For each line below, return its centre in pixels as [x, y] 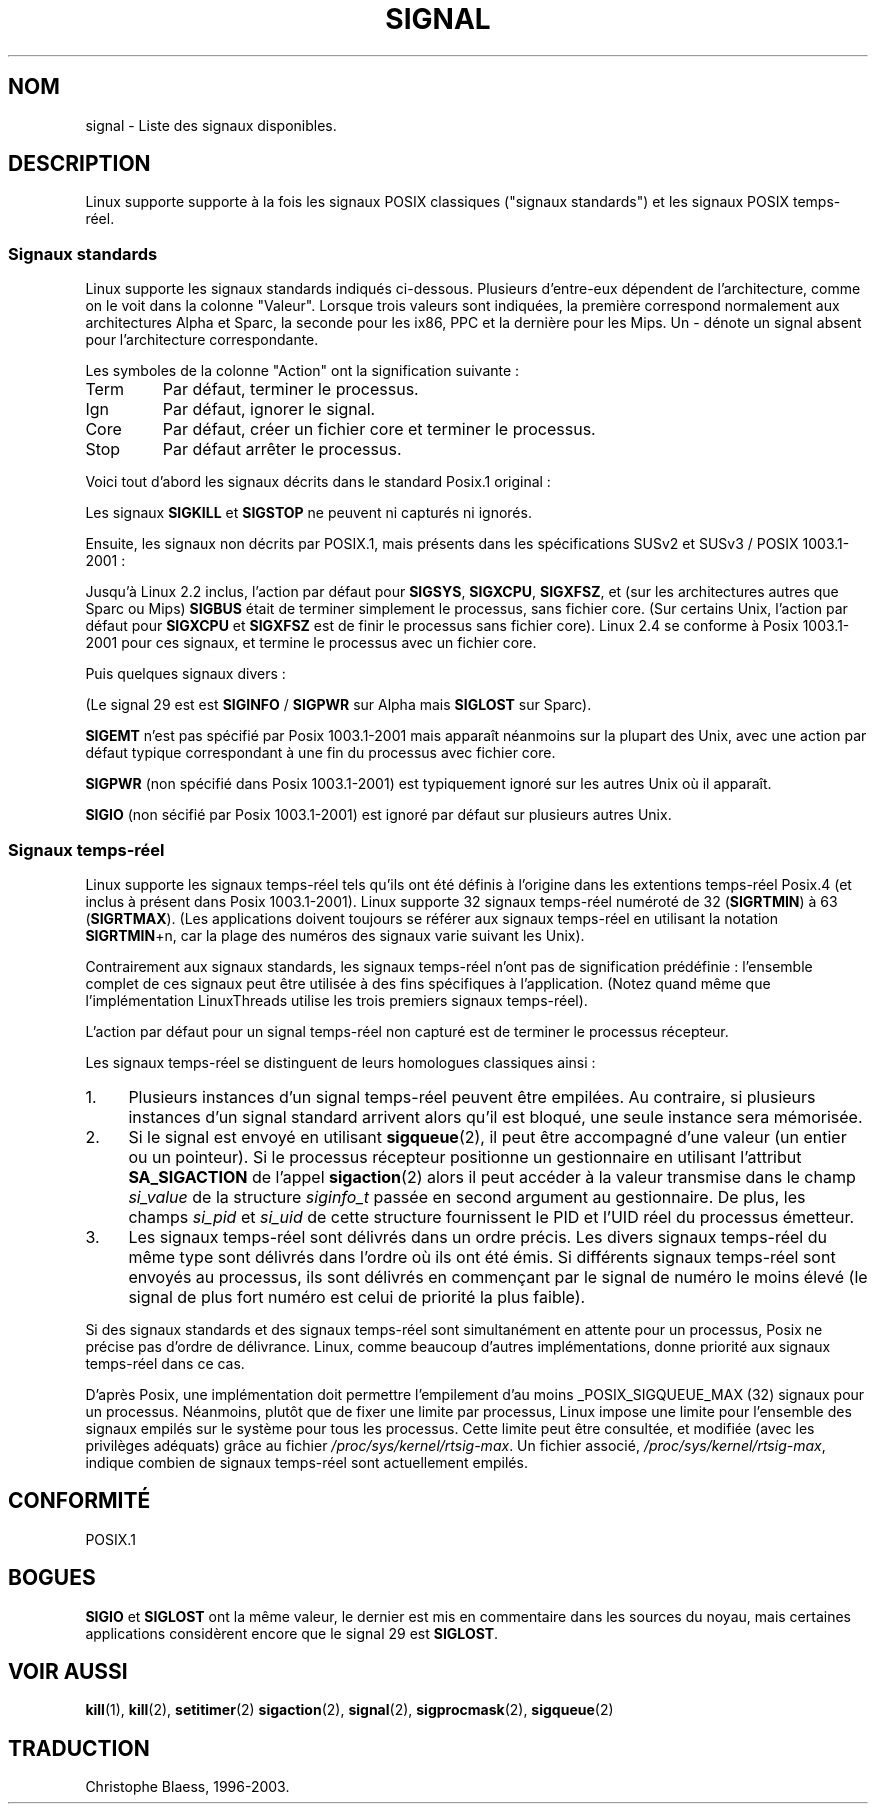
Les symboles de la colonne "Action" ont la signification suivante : [302, 371]
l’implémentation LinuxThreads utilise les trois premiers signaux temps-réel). [336, 1000]
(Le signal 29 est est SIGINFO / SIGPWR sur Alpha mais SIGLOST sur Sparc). [338, 705]
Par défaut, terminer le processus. [290, 389]
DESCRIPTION [79, 164]
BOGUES [52, 1578]
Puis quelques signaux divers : [185, 674]
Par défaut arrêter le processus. [282, 449]
